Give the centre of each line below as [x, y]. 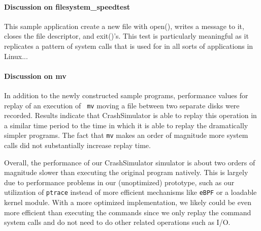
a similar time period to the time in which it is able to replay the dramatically [126, 125]
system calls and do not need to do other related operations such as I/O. [117, 222]
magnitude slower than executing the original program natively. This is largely [126, 172]
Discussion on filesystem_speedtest [67, 6]
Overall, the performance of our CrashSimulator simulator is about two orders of [130, 162]
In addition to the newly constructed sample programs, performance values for [126, 95]
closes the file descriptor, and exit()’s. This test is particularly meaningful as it [126, 36]
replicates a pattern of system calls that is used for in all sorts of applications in [129, 46]
